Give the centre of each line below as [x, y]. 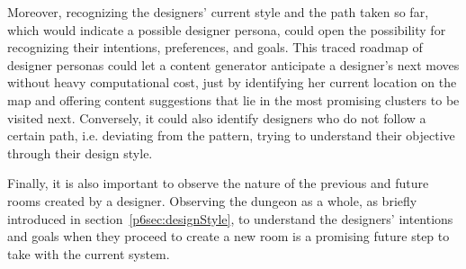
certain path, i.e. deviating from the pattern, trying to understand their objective [231, 135]
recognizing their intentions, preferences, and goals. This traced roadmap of [215, 47]
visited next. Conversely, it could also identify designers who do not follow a [217, 117]
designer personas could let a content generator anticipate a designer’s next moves [233, 64]
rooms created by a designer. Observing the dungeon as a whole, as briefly [212, 200]
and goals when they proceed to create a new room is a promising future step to [229, 236]
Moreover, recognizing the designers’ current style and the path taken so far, [218, 12]
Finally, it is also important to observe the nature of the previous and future [218, 183]
